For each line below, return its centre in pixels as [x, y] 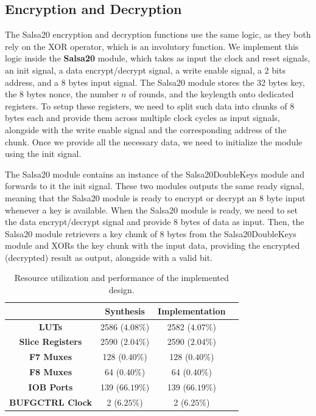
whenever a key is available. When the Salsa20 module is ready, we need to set [151, 210]
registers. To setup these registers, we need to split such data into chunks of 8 [150, 106]
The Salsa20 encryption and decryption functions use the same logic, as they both [158, 34]
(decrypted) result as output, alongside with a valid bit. [109, 257]
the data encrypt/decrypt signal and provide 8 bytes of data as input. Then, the [155, 222]
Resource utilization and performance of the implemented [121, 278]
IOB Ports [51, 387]
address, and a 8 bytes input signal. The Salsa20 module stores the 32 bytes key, [155, 82]
